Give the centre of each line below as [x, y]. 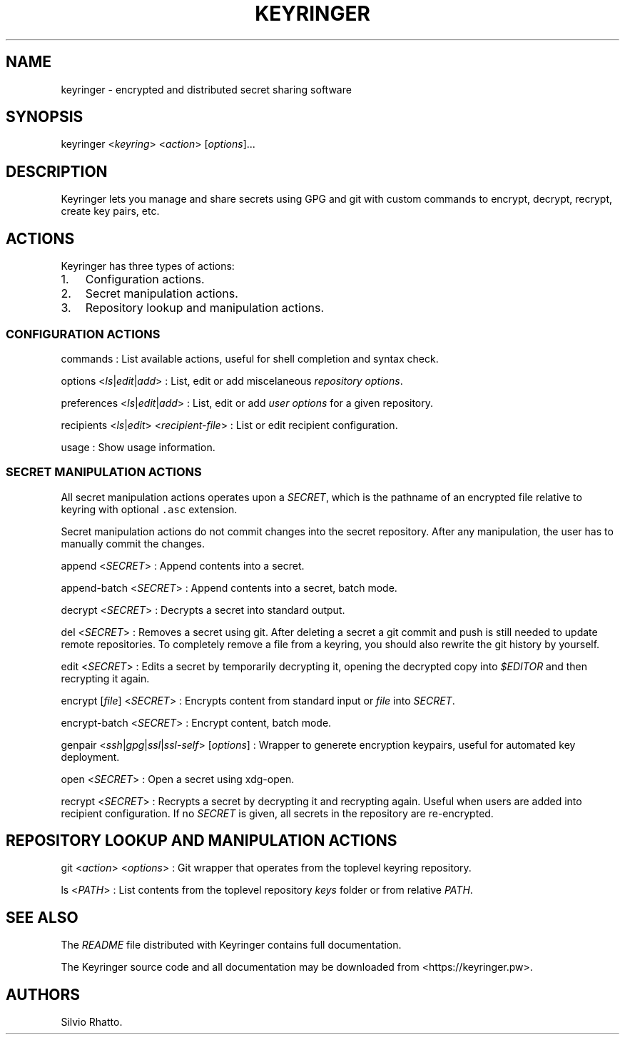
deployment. [90, 757]
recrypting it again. [105, 678]
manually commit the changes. [133, 543]
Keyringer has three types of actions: [148, 266]
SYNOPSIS [45, 117]
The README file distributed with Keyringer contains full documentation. [231, 945]
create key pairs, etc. [110, 211]
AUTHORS [43, 994]
